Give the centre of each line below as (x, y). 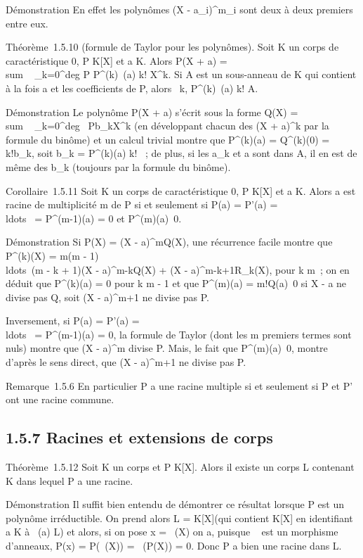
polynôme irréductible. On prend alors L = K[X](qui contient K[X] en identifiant (179, 518)
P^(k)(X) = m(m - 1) (52, 255)
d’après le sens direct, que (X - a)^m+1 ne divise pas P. (126, 362)
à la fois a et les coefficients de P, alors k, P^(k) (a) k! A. (132, 88)
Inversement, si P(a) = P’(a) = (73, 321)
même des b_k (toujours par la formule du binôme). (118, 166)
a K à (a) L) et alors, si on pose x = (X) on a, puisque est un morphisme (172, 532)
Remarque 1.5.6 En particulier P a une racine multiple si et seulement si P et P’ (179, 385)
